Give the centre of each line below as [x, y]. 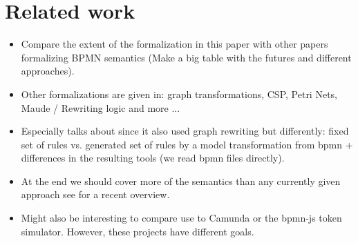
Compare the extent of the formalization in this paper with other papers [175, 44]
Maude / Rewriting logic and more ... [101, 107]
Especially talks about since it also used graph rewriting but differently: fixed [185, 131]
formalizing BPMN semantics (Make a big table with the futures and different [186, 57]
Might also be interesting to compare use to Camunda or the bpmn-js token [181, 218]
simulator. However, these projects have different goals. [138, 231]
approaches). [48, 71]
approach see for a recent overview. [95, 194]
